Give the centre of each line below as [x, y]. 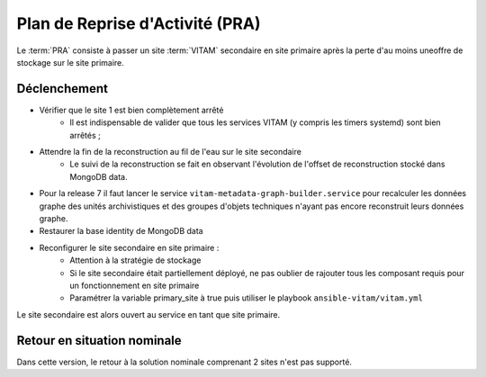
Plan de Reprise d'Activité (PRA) [139, 23]
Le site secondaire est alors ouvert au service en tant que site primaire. [148, 314]
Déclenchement [62, 89]
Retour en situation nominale [99, 341]
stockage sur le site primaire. [71, 62]
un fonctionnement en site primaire [135, 285]
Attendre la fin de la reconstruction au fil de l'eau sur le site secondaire [170, 152]
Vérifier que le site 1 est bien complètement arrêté [131, 110]
